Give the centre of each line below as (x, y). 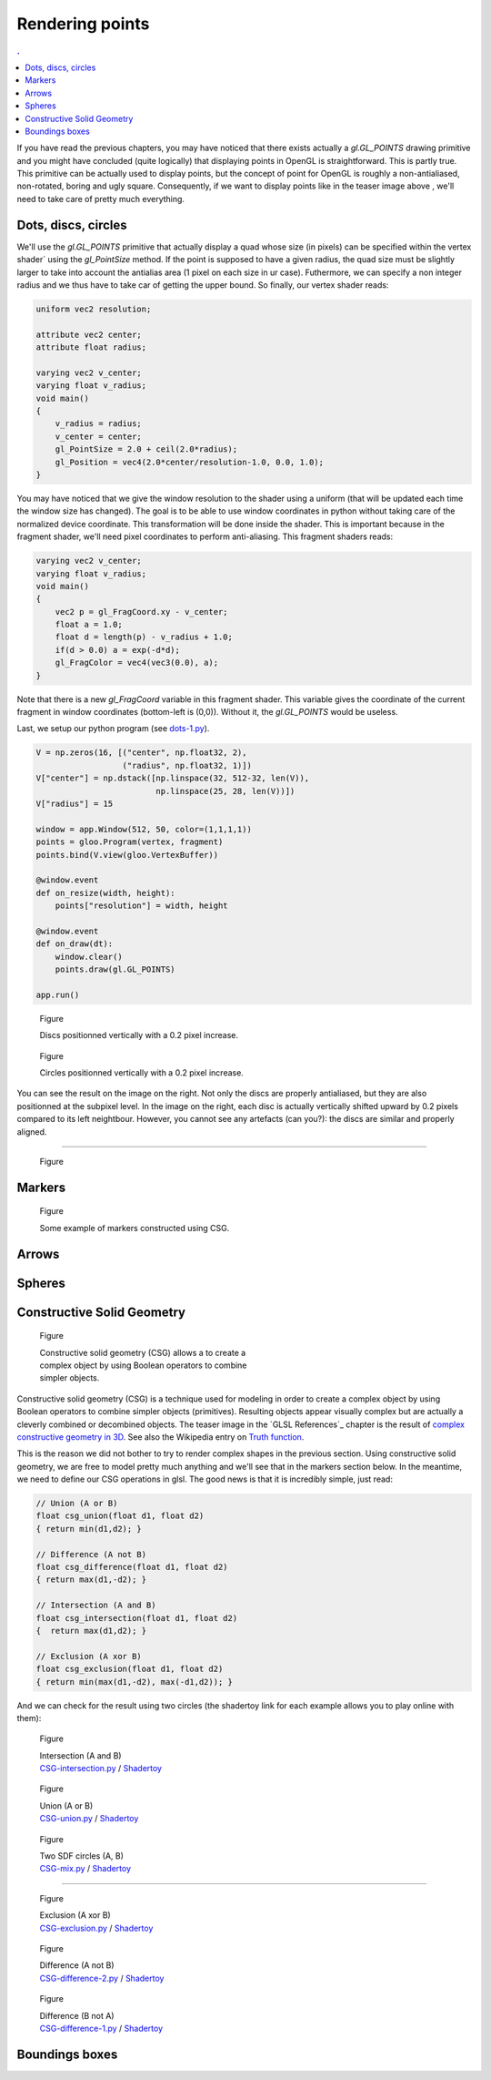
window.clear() (89, 957)
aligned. (32, 1132)
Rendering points (83, 24)
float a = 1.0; (89, 625)
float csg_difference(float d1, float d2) (132, 1567)
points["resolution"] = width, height (141, 906)
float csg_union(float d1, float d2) (120, 1516)
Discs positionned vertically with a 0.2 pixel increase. (139, 1035)
